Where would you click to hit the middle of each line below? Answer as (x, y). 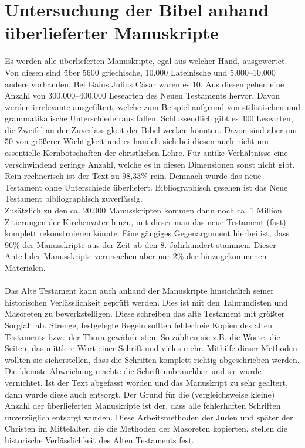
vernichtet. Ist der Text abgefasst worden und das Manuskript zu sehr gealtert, (146, 382)
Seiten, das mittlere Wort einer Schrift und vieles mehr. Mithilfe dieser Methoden (151, 348)
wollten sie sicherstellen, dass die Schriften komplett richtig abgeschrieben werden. (152, 359)
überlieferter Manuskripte (112, 33)
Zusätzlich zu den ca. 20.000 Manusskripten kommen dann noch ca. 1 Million (143, 210)
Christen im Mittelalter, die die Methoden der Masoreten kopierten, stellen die (146, 428)
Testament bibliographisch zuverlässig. (74, 198)
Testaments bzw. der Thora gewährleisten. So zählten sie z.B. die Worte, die (143, 336)
